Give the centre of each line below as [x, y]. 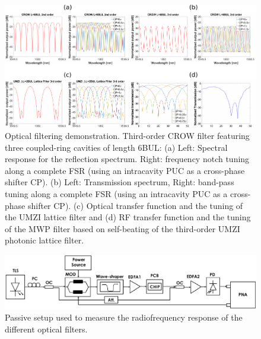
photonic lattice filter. [44, 240]
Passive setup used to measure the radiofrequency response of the [124, 317]
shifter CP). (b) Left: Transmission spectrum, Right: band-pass [120, 182]
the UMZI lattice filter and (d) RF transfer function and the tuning [128, 217]
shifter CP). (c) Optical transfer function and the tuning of [135, 205]
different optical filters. [46, 329]
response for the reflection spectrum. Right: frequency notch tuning [127, 159]
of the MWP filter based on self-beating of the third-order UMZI [122, 228]
